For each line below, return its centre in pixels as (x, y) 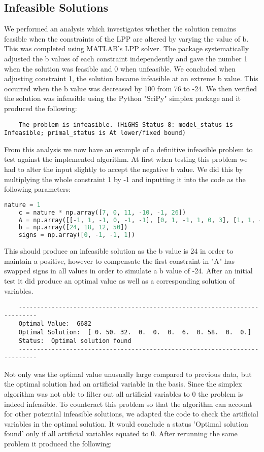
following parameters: (37, 189)
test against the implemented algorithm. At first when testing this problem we (126, 159)
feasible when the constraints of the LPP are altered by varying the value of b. (126, 38)
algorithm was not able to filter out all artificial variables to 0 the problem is (124, 393)
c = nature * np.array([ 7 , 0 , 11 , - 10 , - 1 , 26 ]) (102, 212)
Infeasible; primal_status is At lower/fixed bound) (95, 133)
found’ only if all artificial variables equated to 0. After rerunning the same (121, 433)
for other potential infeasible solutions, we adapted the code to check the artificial (131, 414)
